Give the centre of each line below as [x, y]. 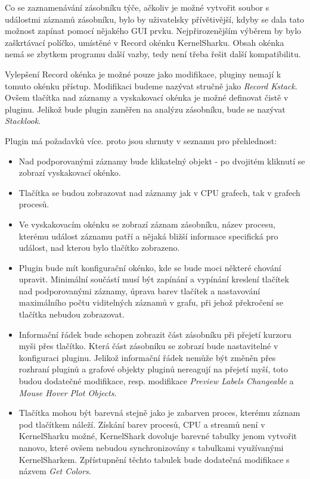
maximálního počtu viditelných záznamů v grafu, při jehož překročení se [151, 302]
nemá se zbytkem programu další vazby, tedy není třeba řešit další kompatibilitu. [153, 54]
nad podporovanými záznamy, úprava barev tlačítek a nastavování [139, 290]
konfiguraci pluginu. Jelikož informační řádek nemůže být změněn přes [147, 357]
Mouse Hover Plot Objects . [68, 392]
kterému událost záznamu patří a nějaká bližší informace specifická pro [148, 236]
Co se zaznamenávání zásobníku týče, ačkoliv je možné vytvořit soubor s [137, 7]
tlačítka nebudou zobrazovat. [72, 314]
